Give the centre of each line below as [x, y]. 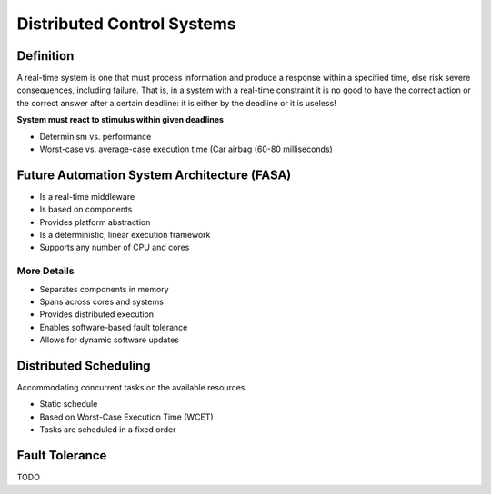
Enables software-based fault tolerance [114, 327]
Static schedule [69, 404]
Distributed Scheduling [84, 366]
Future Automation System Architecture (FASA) [154, 175]
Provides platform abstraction [95, 222]
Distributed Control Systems [126, 24]
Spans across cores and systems [101, 302]
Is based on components [86, 210]
